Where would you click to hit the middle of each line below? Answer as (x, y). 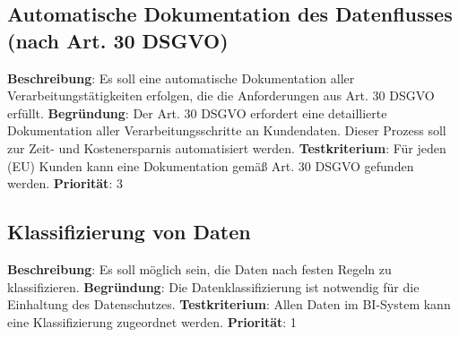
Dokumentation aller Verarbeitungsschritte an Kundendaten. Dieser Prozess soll (227, 130)
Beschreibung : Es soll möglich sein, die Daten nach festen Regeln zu (199, 268)
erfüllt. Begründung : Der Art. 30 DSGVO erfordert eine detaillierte (197, 112)
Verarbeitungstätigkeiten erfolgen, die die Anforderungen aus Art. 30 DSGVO (221, 95)
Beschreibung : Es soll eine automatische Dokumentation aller (181, 78)
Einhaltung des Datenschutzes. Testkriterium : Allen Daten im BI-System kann (229, 304)
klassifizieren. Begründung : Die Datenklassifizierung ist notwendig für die (213, 286)
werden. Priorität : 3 (65, 183)
